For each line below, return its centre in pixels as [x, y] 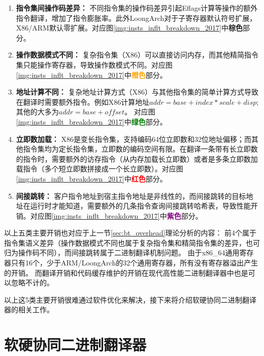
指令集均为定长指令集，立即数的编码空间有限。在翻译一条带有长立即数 [140, 149]
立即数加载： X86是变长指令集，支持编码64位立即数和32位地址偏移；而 [134, 139]
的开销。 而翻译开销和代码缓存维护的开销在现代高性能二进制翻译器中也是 [126, 272]
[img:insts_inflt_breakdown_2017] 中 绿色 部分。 [91, 121]
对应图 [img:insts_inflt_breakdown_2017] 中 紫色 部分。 [116, 215]
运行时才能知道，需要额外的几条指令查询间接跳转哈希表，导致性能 [140, 206]
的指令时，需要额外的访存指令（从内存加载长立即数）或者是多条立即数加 [137, 158]
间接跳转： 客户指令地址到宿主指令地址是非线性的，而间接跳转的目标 [131, 196]
